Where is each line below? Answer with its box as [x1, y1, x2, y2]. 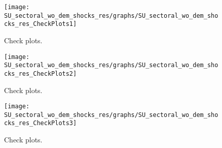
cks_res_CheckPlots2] [4, 70, 77, 77]
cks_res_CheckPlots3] [4, 120, 77, 127]
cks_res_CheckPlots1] [4, 20, 77, 28]
